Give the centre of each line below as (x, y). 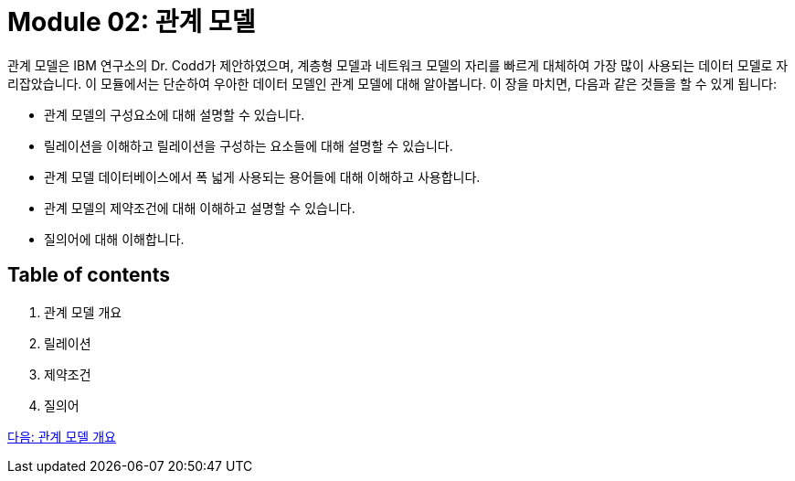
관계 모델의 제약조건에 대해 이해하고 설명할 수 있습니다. (200, 208)
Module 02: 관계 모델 (132, 22)
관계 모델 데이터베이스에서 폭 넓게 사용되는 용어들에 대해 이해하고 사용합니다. (262, 176)
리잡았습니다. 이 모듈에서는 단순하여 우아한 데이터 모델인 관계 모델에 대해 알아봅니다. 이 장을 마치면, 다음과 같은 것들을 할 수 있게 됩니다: (392, 83)
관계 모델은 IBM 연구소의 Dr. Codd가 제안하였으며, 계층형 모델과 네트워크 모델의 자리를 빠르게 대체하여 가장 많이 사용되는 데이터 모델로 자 (398, 65)
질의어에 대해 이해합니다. (114, 239)
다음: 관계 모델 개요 (62, 436)
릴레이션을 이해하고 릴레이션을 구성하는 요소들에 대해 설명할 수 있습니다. (249, 145)
